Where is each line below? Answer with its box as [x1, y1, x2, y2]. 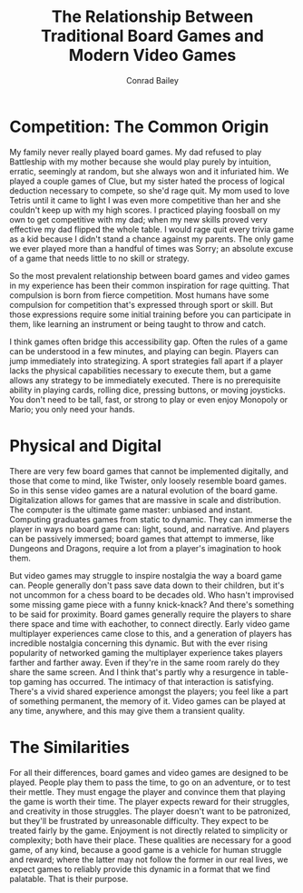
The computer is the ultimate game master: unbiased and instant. [9, 504, 253, 515]
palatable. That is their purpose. [9, 873, 129, 884]
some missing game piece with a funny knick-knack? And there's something [9, 599, 295, 610]
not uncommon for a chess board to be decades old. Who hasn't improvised [9, 589, 295, 600]
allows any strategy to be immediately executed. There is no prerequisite [9, 374, 281, 385]
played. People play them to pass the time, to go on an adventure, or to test [9, 777, 291, 788]
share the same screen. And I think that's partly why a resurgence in [9, 666, 265, 678]
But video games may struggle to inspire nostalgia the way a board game [9, 570, 283, 580]
